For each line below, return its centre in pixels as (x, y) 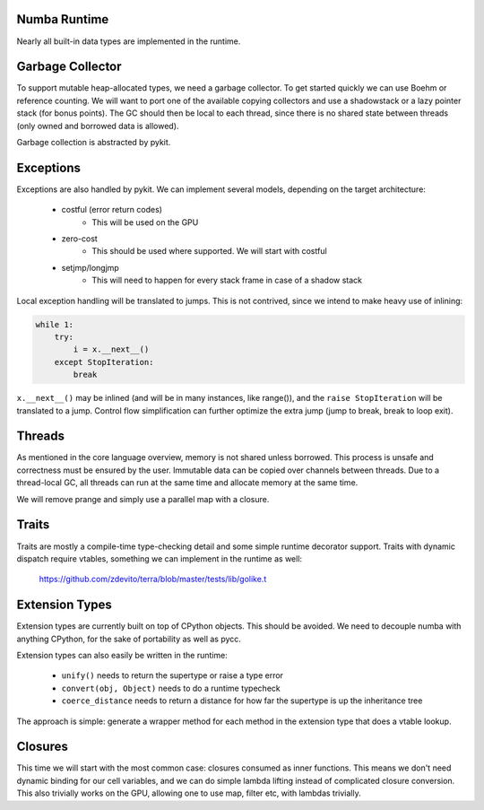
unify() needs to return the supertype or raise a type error (173, 675)
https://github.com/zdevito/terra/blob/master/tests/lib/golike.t (153, 579)
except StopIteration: (104, 362)
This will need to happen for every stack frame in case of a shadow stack (227, 280)
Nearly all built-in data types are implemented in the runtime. (129, 41)
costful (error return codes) (112, 210)
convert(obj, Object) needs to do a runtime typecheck (171, 688)
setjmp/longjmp (91, 267)
